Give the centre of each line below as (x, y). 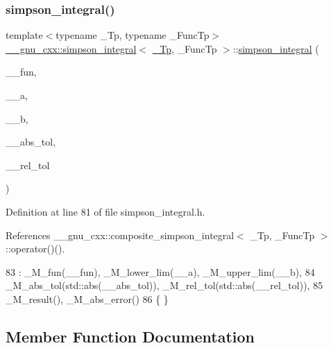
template (24, 35)
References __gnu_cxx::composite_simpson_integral (120, 235)
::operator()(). (35, 249)
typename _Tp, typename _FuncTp (133, 35)
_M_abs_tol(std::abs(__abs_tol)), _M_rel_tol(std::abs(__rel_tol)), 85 (164, 285)
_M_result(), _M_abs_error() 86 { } (87, 298)
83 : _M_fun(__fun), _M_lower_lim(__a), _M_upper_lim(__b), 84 (160, 271)
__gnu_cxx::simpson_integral (71, 48)
